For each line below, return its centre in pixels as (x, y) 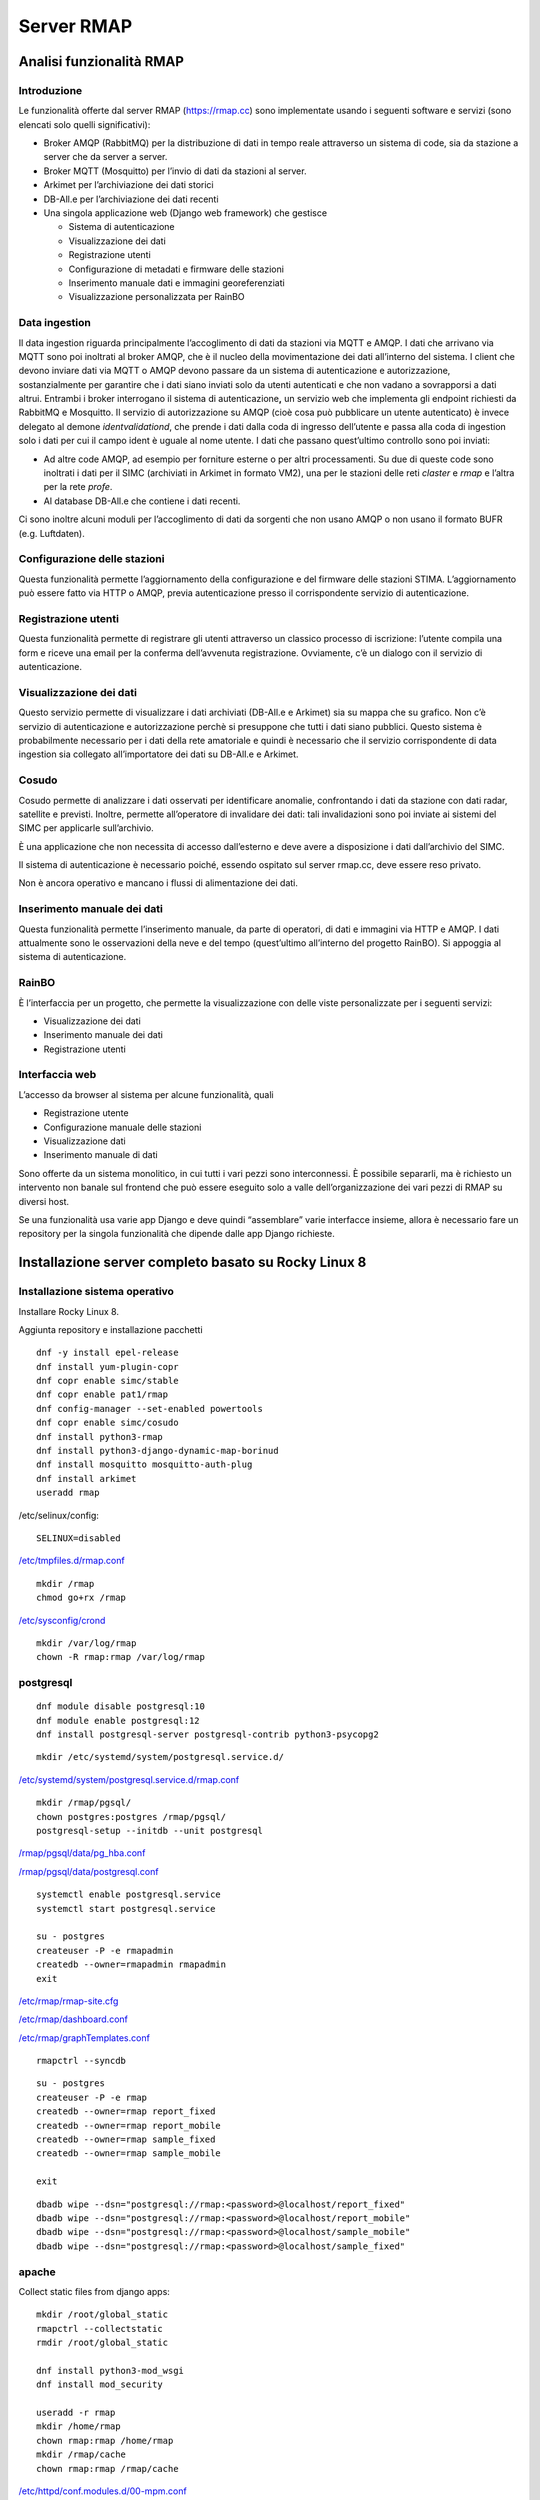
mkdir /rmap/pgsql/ (84, 1803)
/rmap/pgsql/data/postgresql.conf (88, 1871)
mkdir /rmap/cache (81, 2454)
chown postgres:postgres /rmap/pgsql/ (131, 1816)
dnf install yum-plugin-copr (107, 1366)
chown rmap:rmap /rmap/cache (107, 2468)
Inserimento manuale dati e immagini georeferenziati (176, 283)
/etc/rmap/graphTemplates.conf (84, 2037)
